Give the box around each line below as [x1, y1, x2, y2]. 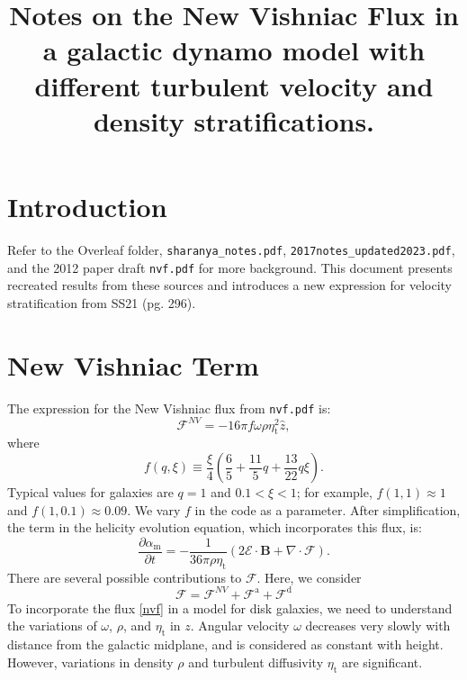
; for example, [296, 483, 373, 502]
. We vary [127, 500, 181, 519]
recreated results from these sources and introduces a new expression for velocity [7, 276, 452, 295]
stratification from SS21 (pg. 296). [7, 293, 196, 312]
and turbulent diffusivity [188, 652, 324, 671]
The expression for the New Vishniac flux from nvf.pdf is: [7, 398, 331, 417]
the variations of [7, 616, 97, 635]
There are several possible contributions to [7, 567, 242, 586]
